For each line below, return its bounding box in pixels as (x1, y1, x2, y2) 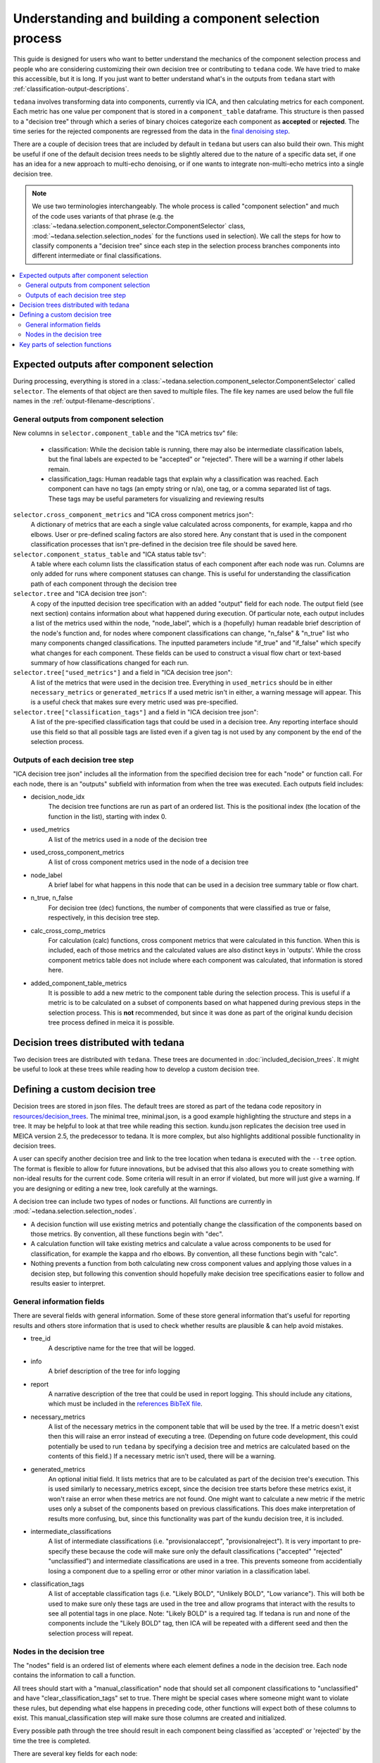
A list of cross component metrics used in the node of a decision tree (48, 858, 249, 867)
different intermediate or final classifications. (32, 251, 162, 260)
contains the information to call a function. (13, 1671, 136, 1680)
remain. (48, 465, 70, 473)
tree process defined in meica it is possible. (48, 1018, 175, 1027)
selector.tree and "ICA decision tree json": (13, 590, 147, 598)
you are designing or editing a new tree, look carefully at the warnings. (13, 1184, 218, 1192)
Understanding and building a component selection (13, 11, 320, 26)
